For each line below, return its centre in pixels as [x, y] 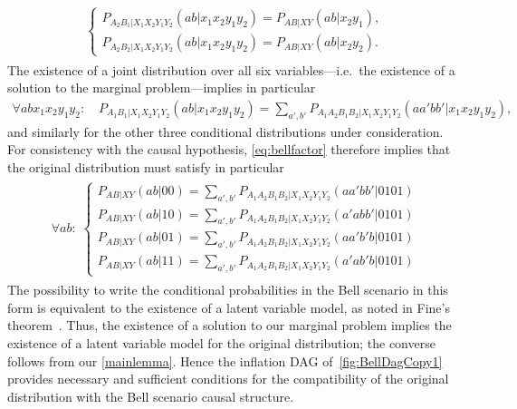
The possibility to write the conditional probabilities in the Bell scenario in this [228, 290]
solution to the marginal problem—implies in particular [162, 88]
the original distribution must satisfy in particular [146, 166]
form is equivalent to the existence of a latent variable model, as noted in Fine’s [229, 307]
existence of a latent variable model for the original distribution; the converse [221, 343]
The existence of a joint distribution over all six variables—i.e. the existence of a [231, 69]
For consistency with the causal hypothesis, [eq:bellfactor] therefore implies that [229, 149]
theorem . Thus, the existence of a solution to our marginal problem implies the [230, 325]
